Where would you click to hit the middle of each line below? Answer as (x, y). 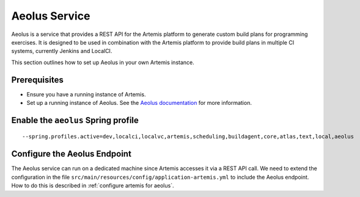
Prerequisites (37, 80)
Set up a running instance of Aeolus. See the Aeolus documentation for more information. (139, 103)
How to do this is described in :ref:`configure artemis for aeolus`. (93, 185)
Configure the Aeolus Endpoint (71, 154)
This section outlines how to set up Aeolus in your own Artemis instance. (103, 62)
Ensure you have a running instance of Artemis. (86, 94)
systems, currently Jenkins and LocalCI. (62, 51)
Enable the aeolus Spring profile (75, 120)
